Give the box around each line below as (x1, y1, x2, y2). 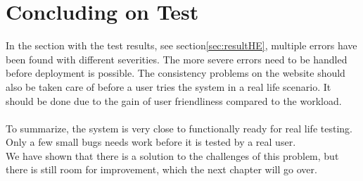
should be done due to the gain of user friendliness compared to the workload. (6, 93, 342, 108)
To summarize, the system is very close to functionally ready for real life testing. (6, 120, 352, 135)
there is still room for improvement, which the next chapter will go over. (6, 162, 317, 177)
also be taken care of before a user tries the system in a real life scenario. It (6, 79, 331, 94)
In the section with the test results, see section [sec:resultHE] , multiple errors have (6, 38, 357, 53)
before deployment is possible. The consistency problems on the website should (6, 65, 345, 80)
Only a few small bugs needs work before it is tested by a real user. (6, 135, 296, 149)
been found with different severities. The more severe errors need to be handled (6, 51, 348, 66)
